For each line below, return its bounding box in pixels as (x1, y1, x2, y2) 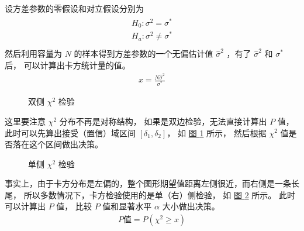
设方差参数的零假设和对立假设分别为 (5, 2, 144, 14)
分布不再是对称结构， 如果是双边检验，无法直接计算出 (59, 115, 267, 127)
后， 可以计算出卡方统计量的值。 (5, 58, 130, 71)
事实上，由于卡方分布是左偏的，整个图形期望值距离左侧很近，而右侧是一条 (5, 177, 291, 189)
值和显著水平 (102, 200, 152, 212)
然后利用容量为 (5, 47, 62, 60)
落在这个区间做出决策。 (12, 138, 103, 150)
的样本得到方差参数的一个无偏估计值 (74, 47, 213, 60)
